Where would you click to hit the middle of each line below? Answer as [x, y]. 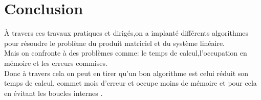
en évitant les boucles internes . [53, 93]
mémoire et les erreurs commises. [56, 62]
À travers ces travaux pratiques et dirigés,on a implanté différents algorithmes [126, 33]
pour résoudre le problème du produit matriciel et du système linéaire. [115, 43]
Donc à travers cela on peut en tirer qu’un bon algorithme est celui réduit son [126, 73]
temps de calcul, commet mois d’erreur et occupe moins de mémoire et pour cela [130, 83]
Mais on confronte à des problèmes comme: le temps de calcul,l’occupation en [126, 53]
